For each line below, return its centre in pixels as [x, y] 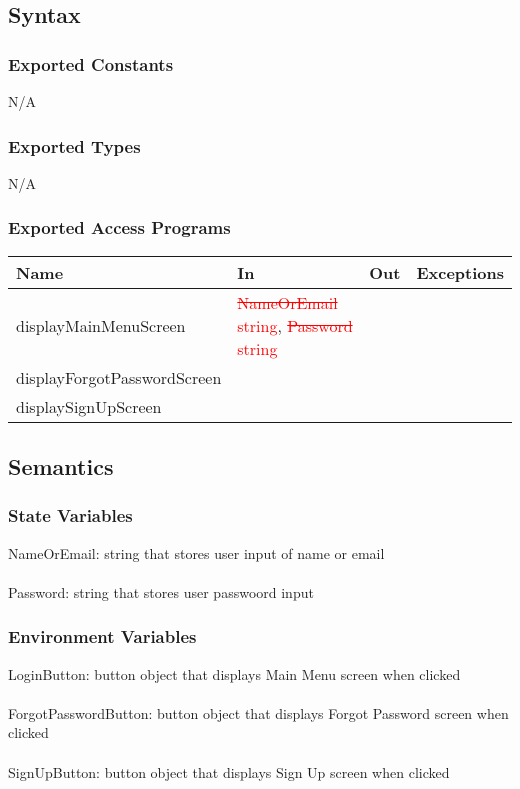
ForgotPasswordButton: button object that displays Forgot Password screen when [258, 712]
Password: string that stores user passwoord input [161, 591]
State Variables [70, 515]
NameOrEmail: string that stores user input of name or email [196, 552]
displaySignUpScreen [89, 406]
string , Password [295, 325]
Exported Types [74, 145]
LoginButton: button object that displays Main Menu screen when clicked [234, 673]
